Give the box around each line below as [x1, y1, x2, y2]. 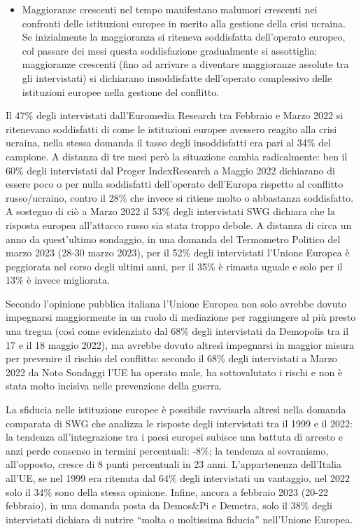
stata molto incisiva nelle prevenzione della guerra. [6, 378, 222, 393]
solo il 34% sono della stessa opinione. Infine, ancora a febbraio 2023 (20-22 [6, 484, 328, 499]
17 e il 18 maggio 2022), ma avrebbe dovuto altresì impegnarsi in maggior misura [6, 337, 355, 352]
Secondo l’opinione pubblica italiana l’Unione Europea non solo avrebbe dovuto [6, 296, 346, 310]
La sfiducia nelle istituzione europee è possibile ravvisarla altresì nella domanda [6, 402, 346, 417]
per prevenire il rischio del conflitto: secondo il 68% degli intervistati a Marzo [6, 351, 337, 366]
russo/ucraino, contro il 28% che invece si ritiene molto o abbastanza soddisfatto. [6, 190, 354, 205]
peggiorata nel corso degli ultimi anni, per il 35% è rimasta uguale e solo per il [6, 258, 343, 273]
